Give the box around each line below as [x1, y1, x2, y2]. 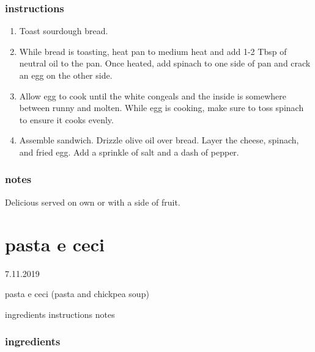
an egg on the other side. [19, 69, 113, 81]
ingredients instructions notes [5, 307, 115, 320]
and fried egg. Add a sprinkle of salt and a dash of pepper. [19, 145, 239, 158]
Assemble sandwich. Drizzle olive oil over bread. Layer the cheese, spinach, [19, 134, 299, 146]
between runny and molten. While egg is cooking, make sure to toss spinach [19, 101, 304, 114]
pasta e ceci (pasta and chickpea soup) [5, 287, 149, 300]
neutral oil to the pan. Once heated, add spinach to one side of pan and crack [19, 57, 311, 70]
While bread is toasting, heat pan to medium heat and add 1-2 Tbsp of [19, 45, 287, 57]
